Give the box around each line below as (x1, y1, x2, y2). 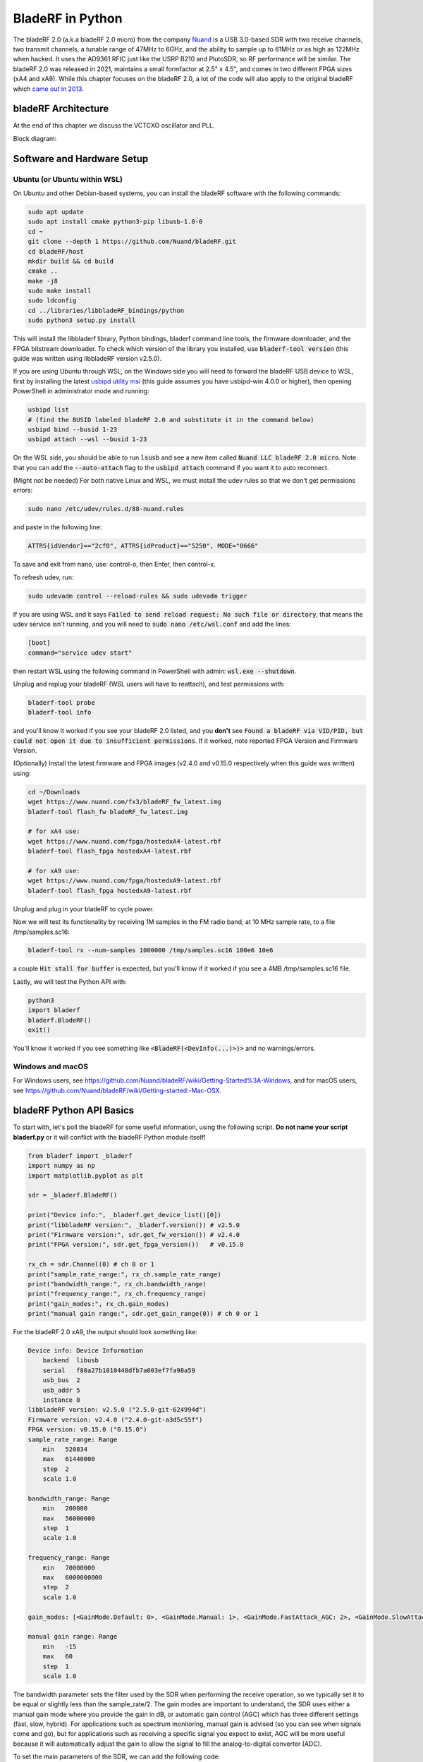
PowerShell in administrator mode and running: (13, 387, 149, 395)
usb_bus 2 (42, 1376, 80, 1384)
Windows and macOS (13, 1061, 88, 1071)
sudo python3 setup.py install (27, 316, 137, 324)
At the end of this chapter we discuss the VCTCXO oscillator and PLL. (13, 121, 215, 130)
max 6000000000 (42, 1574, 103, 1582)
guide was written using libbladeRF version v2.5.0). (13, 355, 162, 362)
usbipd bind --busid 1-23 (27, 425, 118, 433)
